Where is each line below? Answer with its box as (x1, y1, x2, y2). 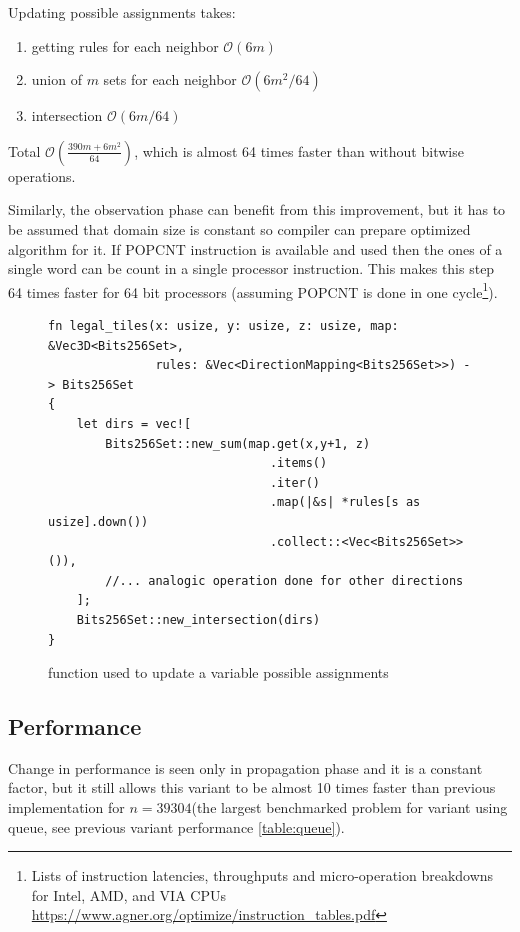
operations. (8, 165, 76, 186)
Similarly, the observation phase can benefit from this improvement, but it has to (8, 199, 506, 220)
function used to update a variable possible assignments (48, 662, 389, 683)
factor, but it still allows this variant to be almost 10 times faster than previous (8, 777, 496, 798)
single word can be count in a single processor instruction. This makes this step (8, 258, 495, 279)
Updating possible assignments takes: (8, 2, 236, 22)
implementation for (8, 797, 125, 818)
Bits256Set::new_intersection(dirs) (76, 612, 321, 627)
